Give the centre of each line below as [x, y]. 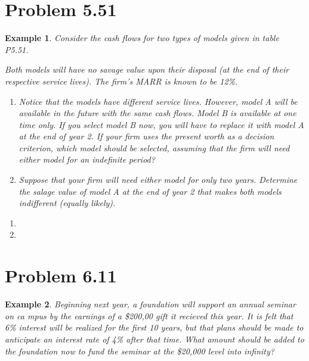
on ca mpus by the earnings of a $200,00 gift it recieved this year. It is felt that [149, 315]
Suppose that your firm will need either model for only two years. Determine [158, 180]
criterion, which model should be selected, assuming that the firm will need [154, 147]
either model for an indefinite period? [87, 159]
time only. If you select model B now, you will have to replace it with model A [161, 124]
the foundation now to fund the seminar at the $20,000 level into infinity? [140, 351]
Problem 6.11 [61, 276]
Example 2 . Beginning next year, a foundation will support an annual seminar [150, 304]
